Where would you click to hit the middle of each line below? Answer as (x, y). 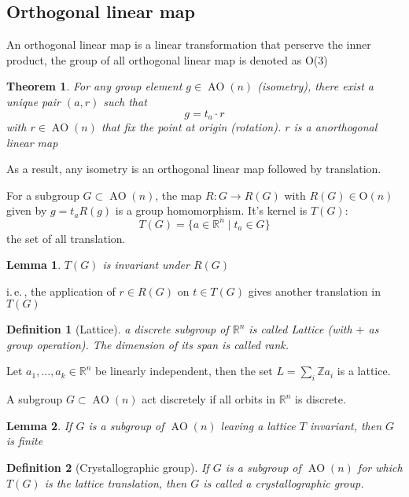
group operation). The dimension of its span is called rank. (148, 344)
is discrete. (321, 399)
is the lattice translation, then (116, 482)
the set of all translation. (66, 238)
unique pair (33, 101)
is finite (25, 441)
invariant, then (346, 425)
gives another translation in (314, 291)
